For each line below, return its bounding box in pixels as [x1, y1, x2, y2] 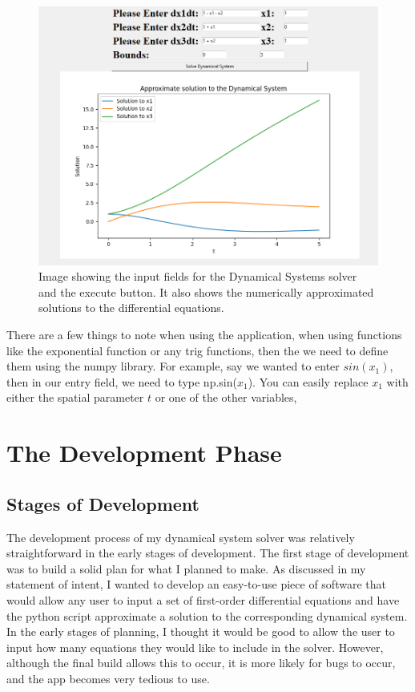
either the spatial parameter [6, 389, 144, 406]
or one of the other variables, [155, 389, 297, 406]
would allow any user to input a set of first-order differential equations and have [6, 591, 400, 608]
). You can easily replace [248, 373, 369, 390]
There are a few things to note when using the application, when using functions [6, 326, 402, 343]
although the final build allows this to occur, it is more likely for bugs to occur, [6, 654, 396, 671]
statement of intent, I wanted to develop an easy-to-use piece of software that [6, 576, 386, 593]
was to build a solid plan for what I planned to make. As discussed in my [6, 560, 366, 577]
